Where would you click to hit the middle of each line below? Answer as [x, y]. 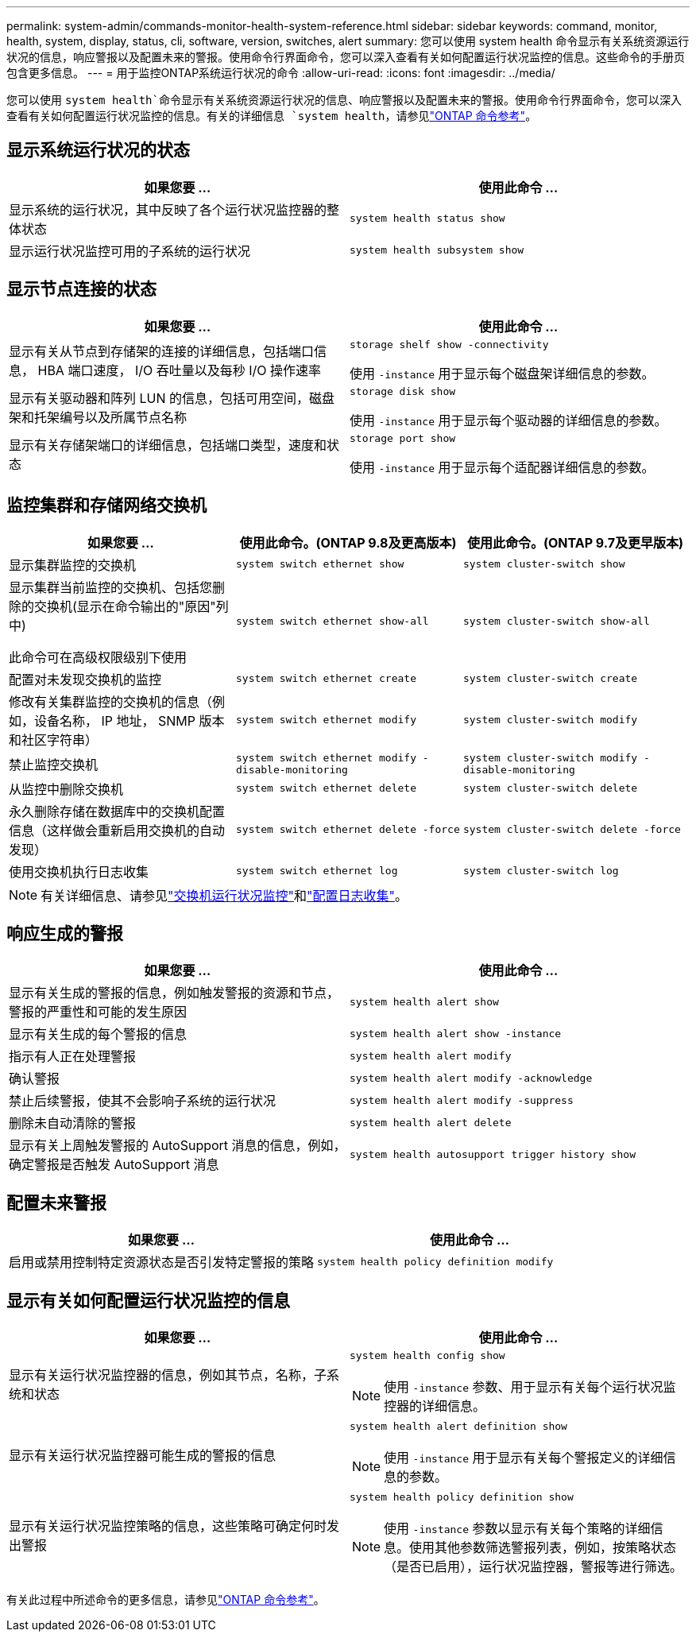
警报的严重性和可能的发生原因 [98, 1012]
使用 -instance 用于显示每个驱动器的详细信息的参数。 [508, 420]
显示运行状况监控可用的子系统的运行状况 [130, 251]
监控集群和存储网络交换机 [106, 505]
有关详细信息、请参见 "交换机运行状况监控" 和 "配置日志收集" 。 [224, 895]
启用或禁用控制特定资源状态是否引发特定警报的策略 [162, 1262]
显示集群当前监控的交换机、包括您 [111, 587]
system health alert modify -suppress [462, 1100]
